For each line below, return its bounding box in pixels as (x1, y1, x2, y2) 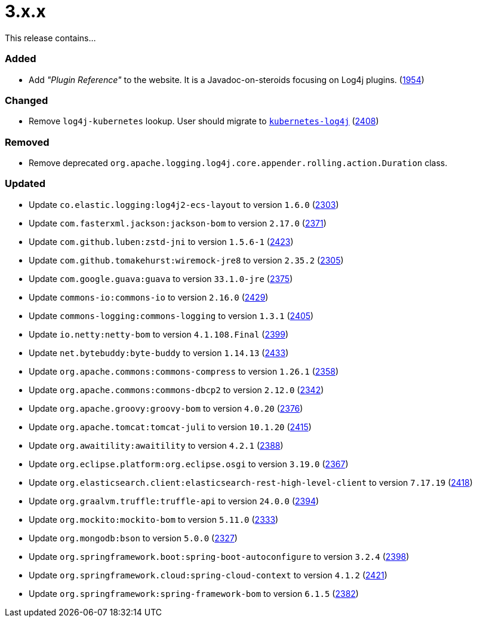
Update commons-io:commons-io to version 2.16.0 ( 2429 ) (29, 292, 269, 302)
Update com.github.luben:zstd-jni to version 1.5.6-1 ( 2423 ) (29, 236, 294, 247)
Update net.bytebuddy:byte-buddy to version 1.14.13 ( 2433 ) (29, 347, 289, 358)
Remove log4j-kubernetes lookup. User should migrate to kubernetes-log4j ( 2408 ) (29, 116, 379, 127)
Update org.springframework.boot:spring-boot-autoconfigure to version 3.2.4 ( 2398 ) (29, 551, 410, 562)
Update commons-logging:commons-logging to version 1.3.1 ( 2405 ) (29, 310, 314, 321)
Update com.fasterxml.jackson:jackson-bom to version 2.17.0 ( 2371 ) (29, 217, 327, 228)
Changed (5, 94, 48, 106)
